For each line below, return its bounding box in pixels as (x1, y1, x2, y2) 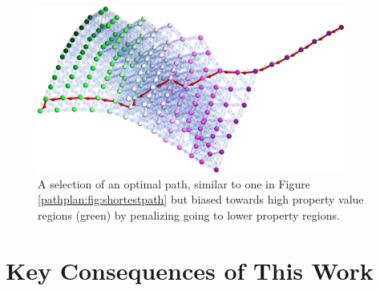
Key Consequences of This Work (6, 253, 374, 286)
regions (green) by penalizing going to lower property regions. (38, 206, 340, 223)
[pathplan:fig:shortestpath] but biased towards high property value (38, 191, 364, 208)
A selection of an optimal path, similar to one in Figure (38, 175, 310, 192)
